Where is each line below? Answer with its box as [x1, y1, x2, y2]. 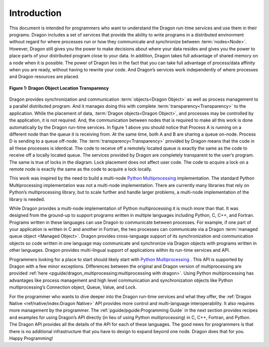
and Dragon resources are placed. [9, 74, 80, 80]
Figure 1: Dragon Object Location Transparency [9, 85, 109, 91]
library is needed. [9, 196, 45, 202]
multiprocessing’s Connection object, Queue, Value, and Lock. [9, 284, 137, 290]
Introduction [9, 7, 62, 18]
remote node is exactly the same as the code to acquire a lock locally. [9, 166, 152, 172]
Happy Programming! [9, 335, 53, 341]
